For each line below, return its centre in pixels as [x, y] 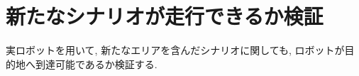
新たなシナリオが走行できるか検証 [165, 16]
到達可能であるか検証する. [96, 64]
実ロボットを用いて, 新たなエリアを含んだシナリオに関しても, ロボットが [175, 50]
